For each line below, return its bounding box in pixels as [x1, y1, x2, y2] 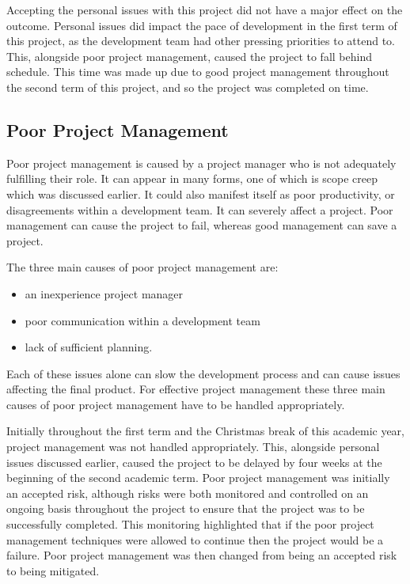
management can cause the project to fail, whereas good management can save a [6, 217, 397, 233]
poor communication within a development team [25, 312, 260, 328]
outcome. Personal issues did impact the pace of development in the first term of [6, 17, 397, 33]
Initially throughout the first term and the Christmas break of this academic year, [6, 423, 405, 439]
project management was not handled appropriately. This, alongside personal [6, 438, 380, 455]
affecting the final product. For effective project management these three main [6, 381, 385, 397]
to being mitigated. [6, 562, 100, 578]
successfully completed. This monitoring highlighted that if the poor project [6, 516, 374, 533]
